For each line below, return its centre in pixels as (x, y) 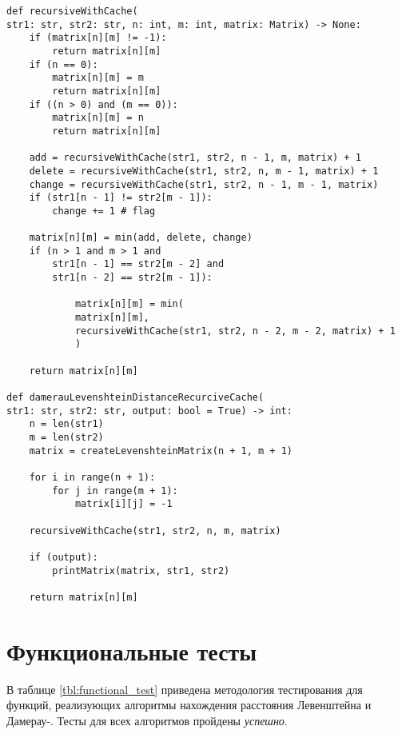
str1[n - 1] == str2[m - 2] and (138, 264)
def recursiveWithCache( (72, 11)
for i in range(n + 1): (92, 477)
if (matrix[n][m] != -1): (98, 38)
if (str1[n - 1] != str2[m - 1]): (121, 198)
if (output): (64, 557)
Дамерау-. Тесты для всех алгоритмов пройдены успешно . (147, 720)
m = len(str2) (66, 437)
